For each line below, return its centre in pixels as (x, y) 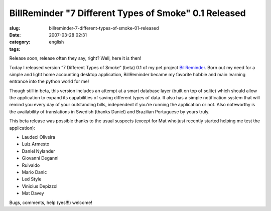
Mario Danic (34, 172)
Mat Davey (33, 193)
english (56, 42)
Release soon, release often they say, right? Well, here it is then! (75, 58)
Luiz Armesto (36, 144)
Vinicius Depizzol (40, 186)
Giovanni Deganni (40, 158)
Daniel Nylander (38, 151)
